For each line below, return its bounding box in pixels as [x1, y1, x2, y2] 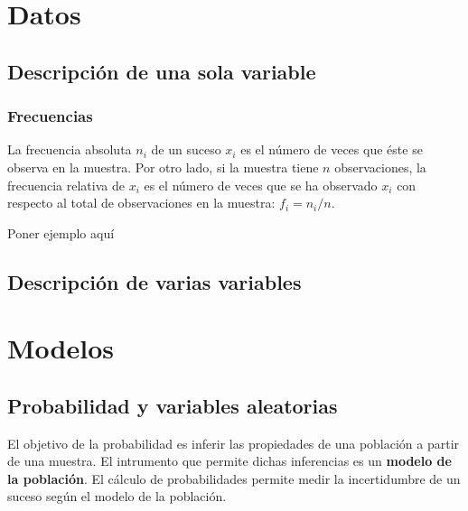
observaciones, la [334, 157, 426, 176]
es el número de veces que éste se [240, 140, 423, 159]
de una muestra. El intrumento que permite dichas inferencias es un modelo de [7, 451, 452, 470]
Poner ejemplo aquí [7, 223, 115, 242]
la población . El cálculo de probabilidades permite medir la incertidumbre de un [7, 469, 461, 488]
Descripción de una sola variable [7, 57, 316, 85]
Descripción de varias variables [7, 267, 302, 295]
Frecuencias [7, 105, 93, 127]
